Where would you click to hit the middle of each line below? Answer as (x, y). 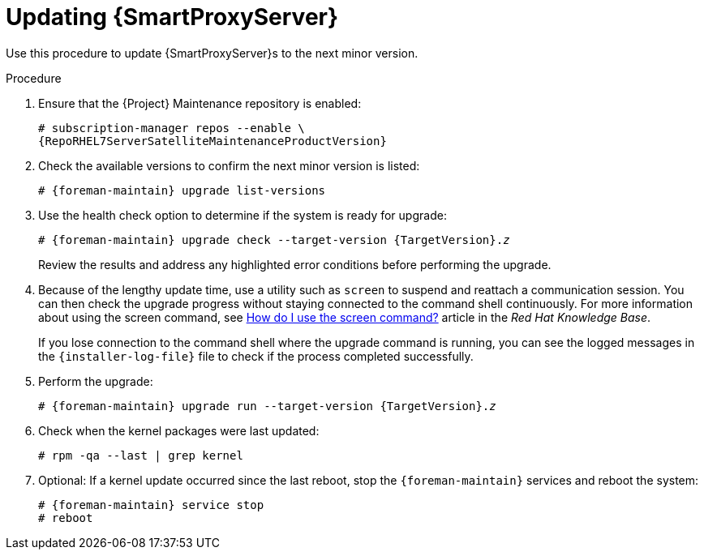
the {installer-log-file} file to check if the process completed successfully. (256, 356)
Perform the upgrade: (96, 381)
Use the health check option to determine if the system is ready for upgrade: (243, 215)
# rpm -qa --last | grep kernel (141, 455)
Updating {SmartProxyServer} (172, 17)
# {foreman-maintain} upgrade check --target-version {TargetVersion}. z (274, 240)
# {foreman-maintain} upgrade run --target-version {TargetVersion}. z (267, 406)
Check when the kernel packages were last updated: (179, 430)
